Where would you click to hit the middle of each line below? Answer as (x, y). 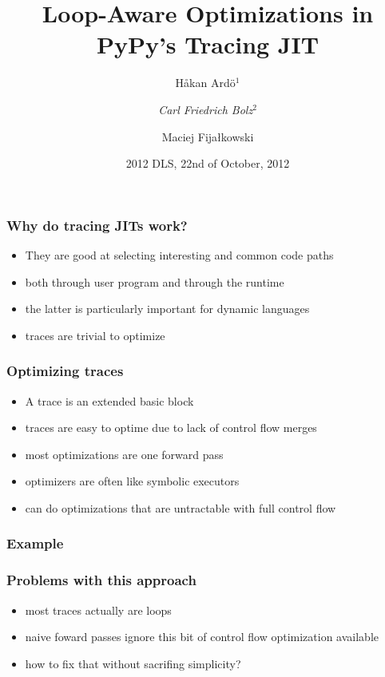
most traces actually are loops (98, 610)
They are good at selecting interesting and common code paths (179, 254)
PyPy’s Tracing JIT (208, 44)
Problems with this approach (101, 580)
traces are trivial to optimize (95, 335)
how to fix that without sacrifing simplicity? (133, 663)
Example (35, 543)
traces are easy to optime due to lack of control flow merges (171, 428)
